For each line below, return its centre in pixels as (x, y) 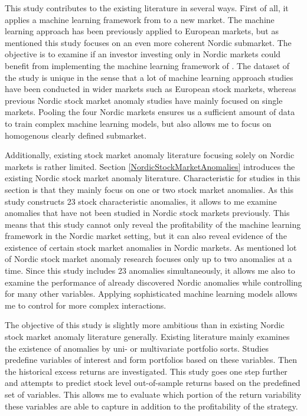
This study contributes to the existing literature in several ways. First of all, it (147, 8)
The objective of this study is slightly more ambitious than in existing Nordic (145, 325)
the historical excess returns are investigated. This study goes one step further (146, 371)
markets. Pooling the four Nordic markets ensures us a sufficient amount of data (150, 112)
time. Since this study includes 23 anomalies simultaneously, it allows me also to (150, 271)
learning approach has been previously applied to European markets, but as (142, 31)
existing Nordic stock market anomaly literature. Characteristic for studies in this (153, 178)
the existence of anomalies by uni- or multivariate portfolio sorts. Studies (137, 348)
